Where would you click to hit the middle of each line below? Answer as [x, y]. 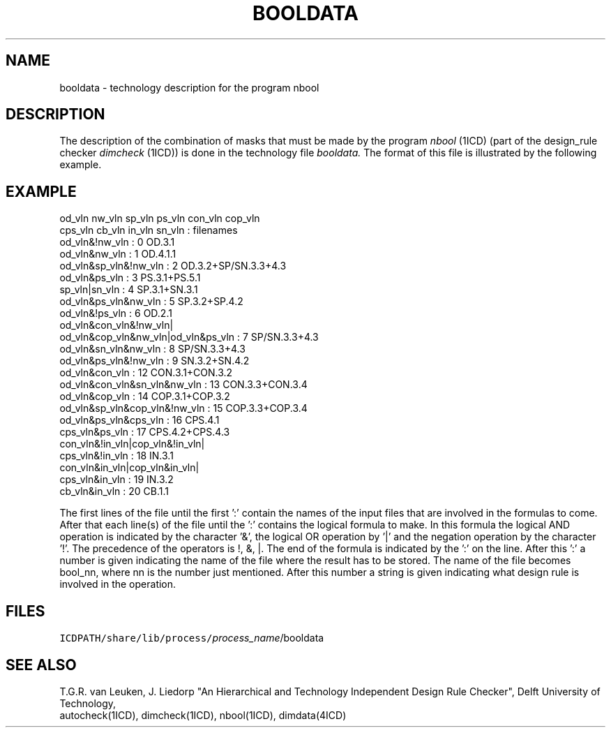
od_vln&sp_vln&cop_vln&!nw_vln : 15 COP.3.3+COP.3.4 [183, 408]
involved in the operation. [118, 584]
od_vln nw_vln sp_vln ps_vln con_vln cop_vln [160, 219]
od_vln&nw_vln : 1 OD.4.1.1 [118, 254]
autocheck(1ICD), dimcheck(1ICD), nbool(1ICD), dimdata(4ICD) [203, 715]
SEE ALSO [41, 665]
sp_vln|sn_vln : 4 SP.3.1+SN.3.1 [129, 290]
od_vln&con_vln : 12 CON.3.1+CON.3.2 [146, 373]
